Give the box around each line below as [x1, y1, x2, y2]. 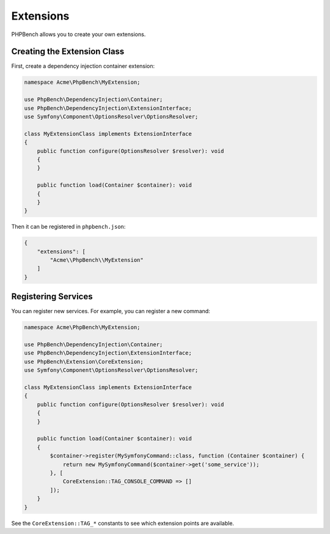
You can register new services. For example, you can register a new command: [11, 308, 210, 315]
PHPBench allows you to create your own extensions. [11, 31, 146, 38]
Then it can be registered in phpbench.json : [11, 223, 126, 231]
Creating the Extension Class [11, 46, 125, 57]
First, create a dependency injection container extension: [11, 62, 155, 70]
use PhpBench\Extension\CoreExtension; [24, 358, 144, 365]
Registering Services [11, 291, 93, 302]
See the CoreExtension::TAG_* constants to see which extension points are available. [11, 519, 235, 527]
